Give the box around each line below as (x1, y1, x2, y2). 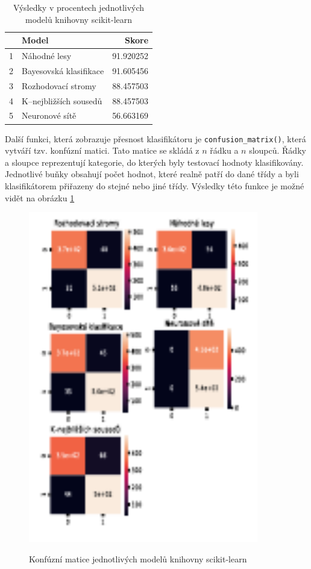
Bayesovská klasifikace (22, 64, 104, 77)
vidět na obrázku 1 (5, 191, 75, 204)
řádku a (210, 144, 239, 157)
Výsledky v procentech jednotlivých (13, 1, 145, 13)
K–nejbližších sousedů (22, 94, 102, 107)
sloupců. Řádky (249, 144, 306, 157)
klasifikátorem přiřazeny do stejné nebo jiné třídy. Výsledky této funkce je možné (5, 179, 304, 192)
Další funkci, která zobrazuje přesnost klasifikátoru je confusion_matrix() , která (5, 132, 306, 145)
